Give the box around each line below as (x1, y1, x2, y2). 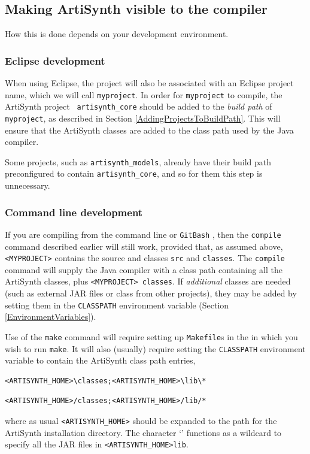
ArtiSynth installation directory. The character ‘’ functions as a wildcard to (5, 426, 282, 438)
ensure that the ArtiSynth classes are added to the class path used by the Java (5, 123, 294, 136)
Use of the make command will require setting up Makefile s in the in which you (5, 330, 298, 343)
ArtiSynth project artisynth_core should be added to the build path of (5, 100, 272, 113)
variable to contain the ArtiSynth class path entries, (5, 354, 196, 367)
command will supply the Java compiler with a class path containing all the (5, 263, 283, 276)
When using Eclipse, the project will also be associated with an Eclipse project (5, 77, 294, 89)
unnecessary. (5, 179, 50, 192)
